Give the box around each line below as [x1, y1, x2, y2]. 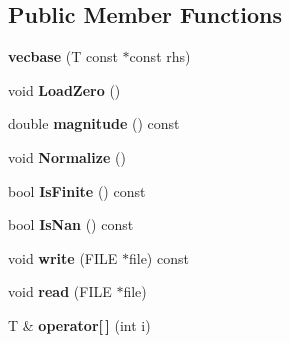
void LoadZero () [8, 79, 121, 100]
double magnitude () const [8, 113, 180, 134]
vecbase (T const [8, 46, 118, 67]
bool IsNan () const [8, 214, 134, 235]
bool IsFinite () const [8, 180, 146, 201]
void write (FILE [8, 247, 118, 268]
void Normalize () [8, 146, 126, 167]
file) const [128, 247, 189, 268]
